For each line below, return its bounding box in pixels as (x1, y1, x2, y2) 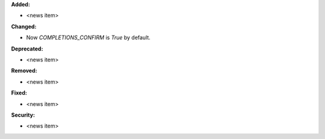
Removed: (11, 67, 37, 75)
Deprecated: (11, 45, 43, 52)
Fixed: (11, 89, 27, 96)
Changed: (11, 23, 37, 30)
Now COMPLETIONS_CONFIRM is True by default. (26, 34, 150, 42)
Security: (11, 111, 36, 119)
